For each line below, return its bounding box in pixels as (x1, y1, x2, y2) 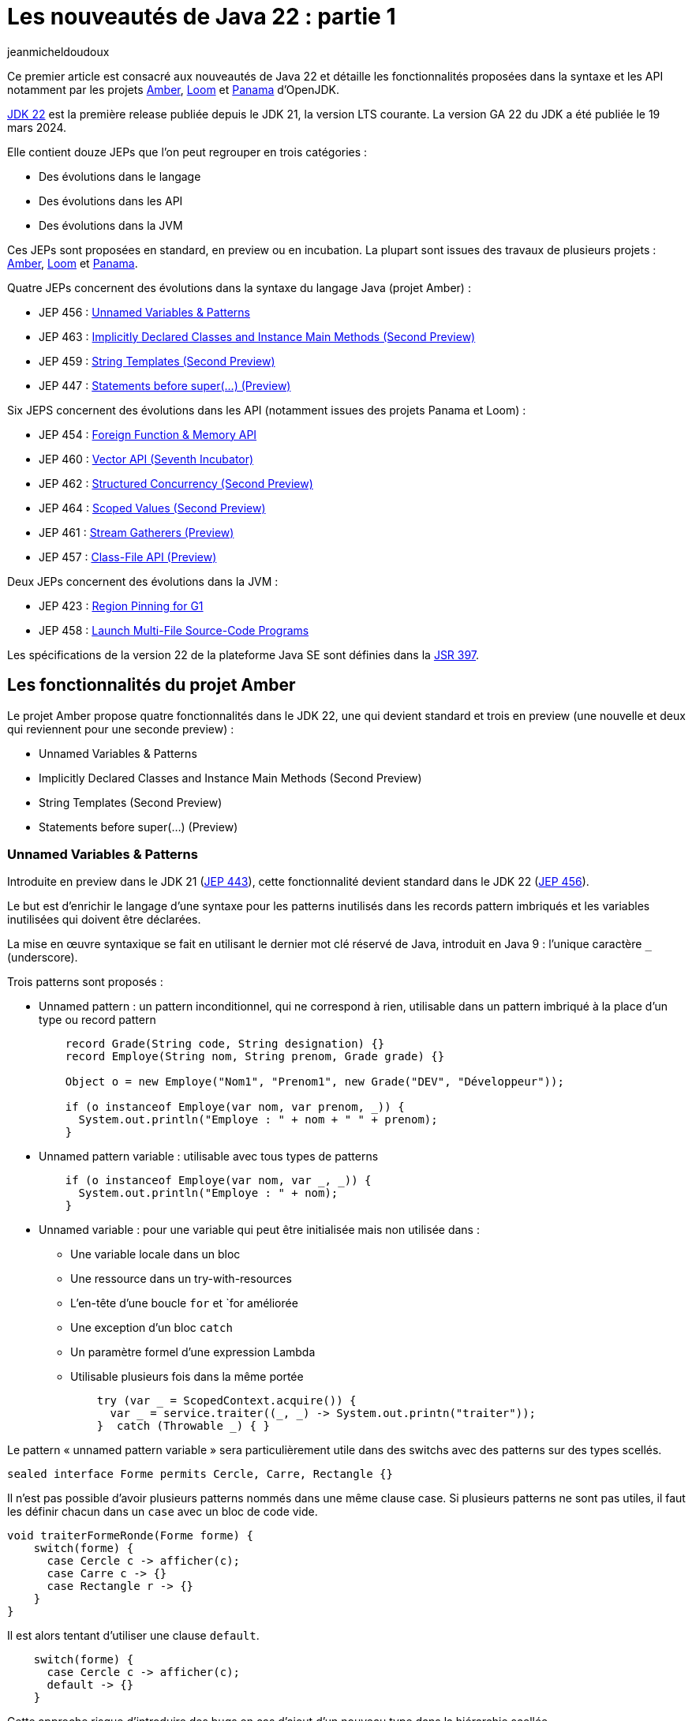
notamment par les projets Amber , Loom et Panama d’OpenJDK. (7, 82, 339, 96)
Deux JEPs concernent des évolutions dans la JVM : (7, 574, 279, 588)
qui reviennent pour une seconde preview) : (7, 722, 234, 736)
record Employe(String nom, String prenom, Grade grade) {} (65, 1050, 445, 1063)
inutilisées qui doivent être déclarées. (7, 913, 201, 927)
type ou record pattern (39, 1013, 156, 1027)
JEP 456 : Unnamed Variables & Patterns (39, 305, 251, 319)
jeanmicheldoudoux (7, 44, 110, 58)
